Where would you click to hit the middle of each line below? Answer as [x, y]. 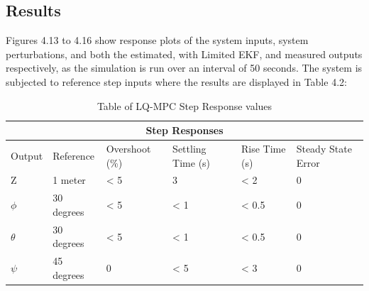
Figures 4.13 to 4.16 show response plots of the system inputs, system [157, 40]
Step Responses [184, 130]
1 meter [69, 180]
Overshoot [128, 149]
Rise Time [264, 149]
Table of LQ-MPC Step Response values [184, 105]
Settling [189, 149]
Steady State [324, 149]
